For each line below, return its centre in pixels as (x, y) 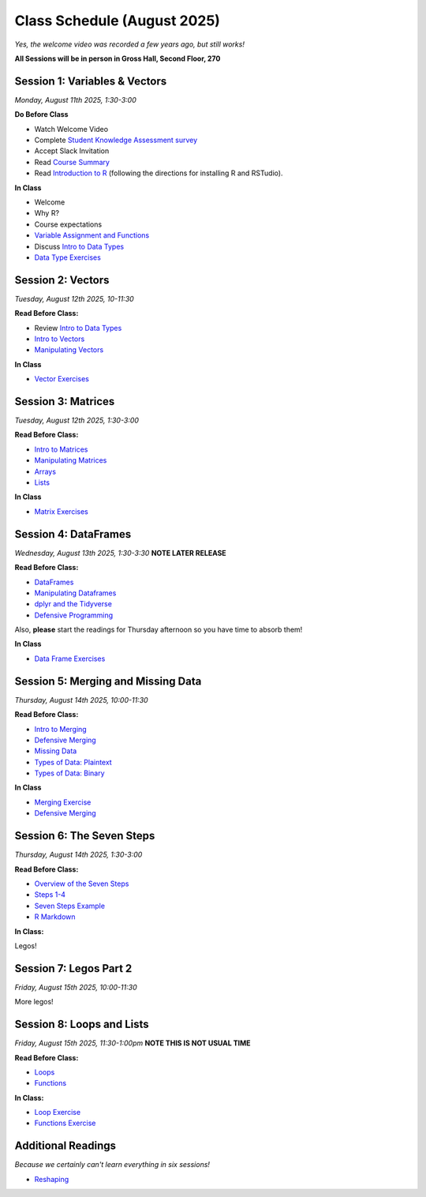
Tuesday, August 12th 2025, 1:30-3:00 (77, 420)
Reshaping (52, 1179)
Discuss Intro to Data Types (79, 246)
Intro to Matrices (61, 449)
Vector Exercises (62, 379)
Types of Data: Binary (70, 773)
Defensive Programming (74, 615)
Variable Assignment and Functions (92, 235)
